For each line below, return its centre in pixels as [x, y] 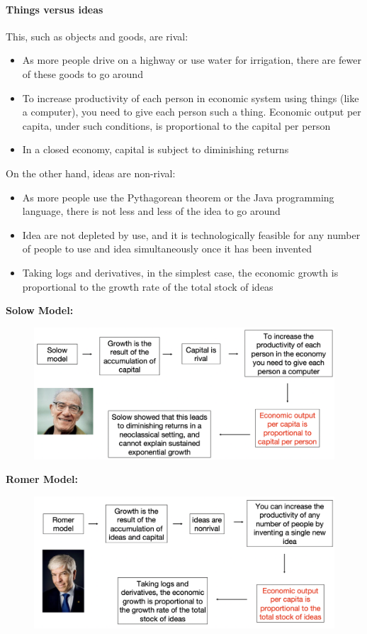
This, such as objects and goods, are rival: [97, 36]
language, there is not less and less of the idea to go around [151, 211]
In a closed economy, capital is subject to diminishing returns [156, 149]
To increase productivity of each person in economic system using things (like [191, 98]
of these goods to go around [83, 73]
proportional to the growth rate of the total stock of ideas [148, 286]
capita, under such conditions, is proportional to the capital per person [176, 125]
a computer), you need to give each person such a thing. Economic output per [192, 112]
